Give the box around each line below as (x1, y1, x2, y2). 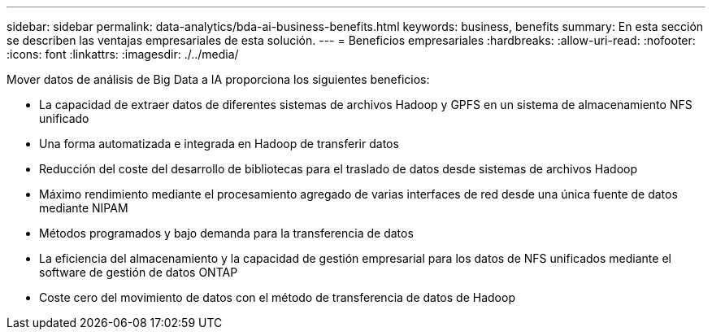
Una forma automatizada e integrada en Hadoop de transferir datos (39, 137, 399, 151)
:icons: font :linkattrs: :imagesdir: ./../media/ (7, 47, 239, 61)
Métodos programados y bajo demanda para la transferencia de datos (39, 226, 414, 240)
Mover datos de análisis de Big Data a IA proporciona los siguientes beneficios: (7, 72, 430, 86)
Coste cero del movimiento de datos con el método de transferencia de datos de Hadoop (39, 290, 515, 304)
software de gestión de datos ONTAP (39, 265, 238, 279)
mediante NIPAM (39, 201, 128, 215)
